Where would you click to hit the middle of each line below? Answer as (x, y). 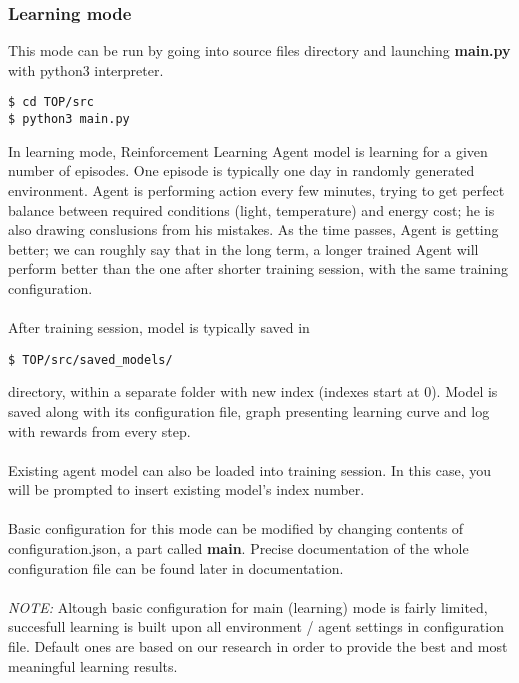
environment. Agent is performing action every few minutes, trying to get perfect (256, 189)
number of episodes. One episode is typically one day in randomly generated (241, 170)
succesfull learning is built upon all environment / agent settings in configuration (256, 626)
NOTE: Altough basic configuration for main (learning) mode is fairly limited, (248, 606)
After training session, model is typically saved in (159, 327)
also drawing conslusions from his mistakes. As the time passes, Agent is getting (253, 229)
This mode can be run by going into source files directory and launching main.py (259, 50)
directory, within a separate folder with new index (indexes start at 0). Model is (253, 391)
